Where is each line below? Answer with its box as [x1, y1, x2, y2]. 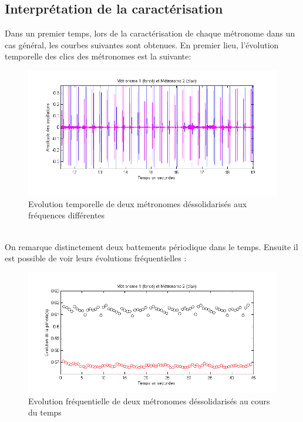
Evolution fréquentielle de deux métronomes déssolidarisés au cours [28, 394, 270, 407]
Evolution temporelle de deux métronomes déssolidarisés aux [28, 197, 247, 210]
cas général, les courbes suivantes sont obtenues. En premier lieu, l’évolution [5, 38, 279, 51]
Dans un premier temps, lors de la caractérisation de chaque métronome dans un [5, 27, 295, 39]
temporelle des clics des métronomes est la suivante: [5, 50, 191, 62]
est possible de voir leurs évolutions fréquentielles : [5, 252, 187, 264]
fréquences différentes [28, 209, 105, 221]
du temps [28, 406, 62, 418]
